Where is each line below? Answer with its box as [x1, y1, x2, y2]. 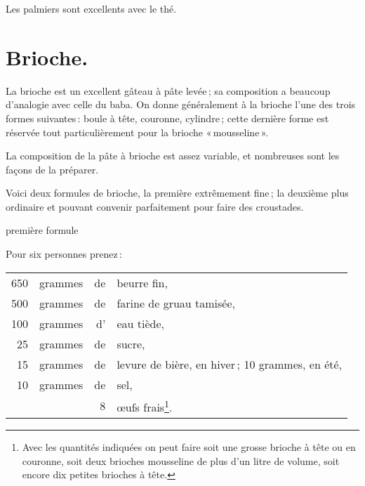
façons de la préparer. [6, 162, 99, 176]
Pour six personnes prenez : [6, 247, 122, 261]
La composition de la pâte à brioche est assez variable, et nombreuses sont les [6, 148, 340, 163]
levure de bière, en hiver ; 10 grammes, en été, [117, 355, 343, 372]
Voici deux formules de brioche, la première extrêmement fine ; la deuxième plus [6, 185, 349, 200]
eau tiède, [117, 315, 164, 331]
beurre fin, [117, 274, 168, 291]
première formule [6, 223, 79, 237]
